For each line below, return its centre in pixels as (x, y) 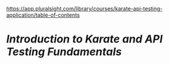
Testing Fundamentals (64, 52)
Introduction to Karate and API (85, 39)
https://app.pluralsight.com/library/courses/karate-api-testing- (85, 9)
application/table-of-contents (43, 15)
